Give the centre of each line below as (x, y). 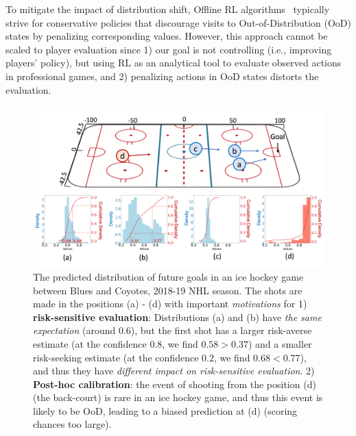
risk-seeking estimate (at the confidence (116, 357)
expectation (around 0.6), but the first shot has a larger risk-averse (173, 330)
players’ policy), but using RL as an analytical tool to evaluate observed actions (174, 63)
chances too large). (72, 424)
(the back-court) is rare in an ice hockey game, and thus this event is (178, 397)
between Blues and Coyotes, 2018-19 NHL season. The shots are (168, 290)
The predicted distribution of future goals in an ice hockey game (168, 276)
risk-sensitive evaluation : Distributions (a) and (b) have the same (177, 317)
